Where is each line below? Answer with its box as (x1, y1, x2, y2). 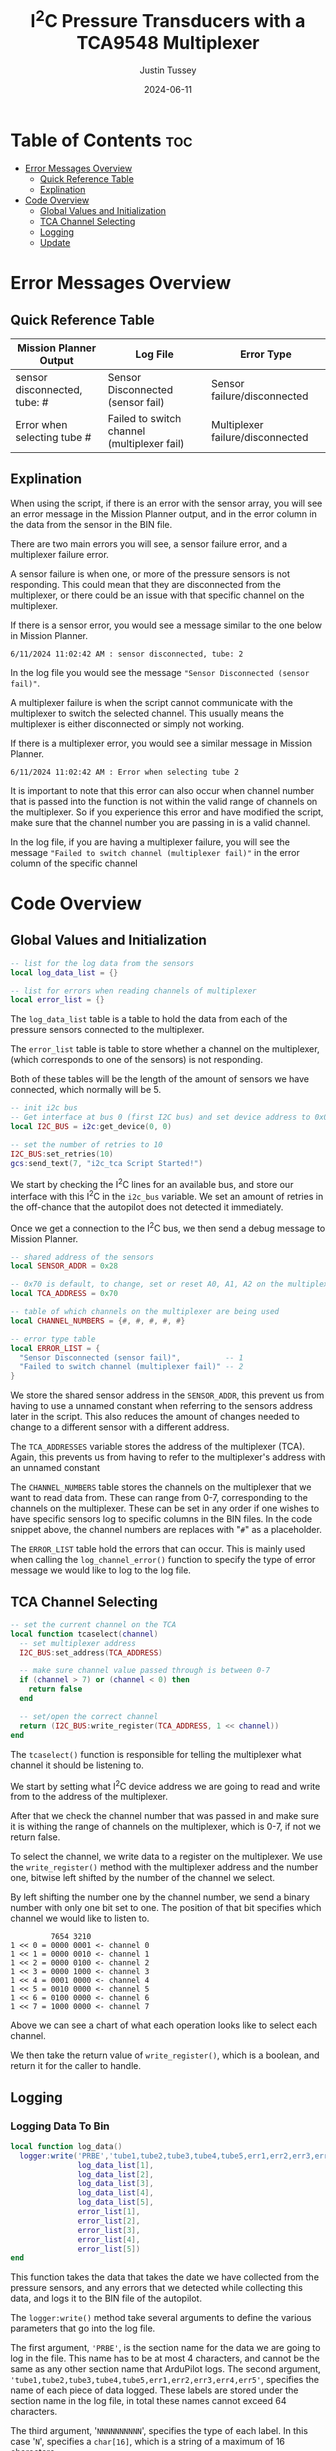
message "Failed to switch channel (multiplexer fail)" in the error (10, 846, 300, 858)
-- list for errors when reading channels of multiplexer (10, 986, 257, 996)
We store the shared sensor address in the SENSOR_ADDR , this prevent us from (10, 1389, 325, 1401)
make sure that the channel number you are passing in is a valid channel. (10, 816, 311, 828)
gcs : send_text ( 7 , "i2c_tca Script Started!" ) (10, 1158, 203, 1168)
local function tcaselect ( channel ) (10, 1629, 159, 1639)
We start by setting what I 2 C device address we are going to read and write (10, 1778, 321, 1792)
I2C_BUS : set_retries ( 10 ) (10, 1149, 114, 1159)
